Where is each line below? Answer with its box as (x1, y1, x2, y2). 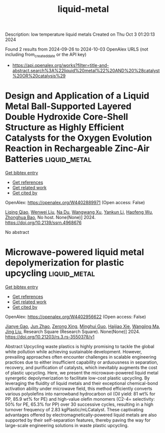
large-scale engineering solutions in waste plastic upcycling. (5, 422, 129, 428)
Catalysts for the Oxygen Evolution (5, 132, 152, 144)
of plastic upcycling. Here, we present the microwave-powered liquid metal (5, 370, 159, 376)
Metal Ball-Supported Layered (5, 101, 132, 112)
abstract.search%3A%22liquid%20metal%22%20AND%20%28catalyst (12, 67, 160, 73)
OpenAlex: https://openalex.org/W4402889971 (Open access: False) (5, 199, 145, 205)
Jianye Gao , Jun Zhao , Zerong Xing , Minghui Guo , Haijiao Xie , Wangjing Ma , (5, 323, 161, 329)
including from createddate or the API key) (5, 52, 87, 58)
